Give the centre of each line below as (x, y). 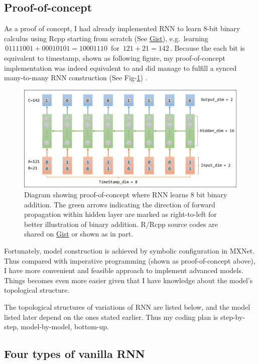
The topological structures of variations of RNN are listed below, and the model (127, 307)
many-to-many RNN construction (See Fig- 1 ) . (76, 78)
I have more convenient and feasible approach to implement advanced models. (124, 270)
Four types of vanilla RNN (75, 354)
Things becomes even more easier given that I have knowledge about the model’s (128, 280)
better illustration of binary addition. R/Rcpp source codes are (121, 224)
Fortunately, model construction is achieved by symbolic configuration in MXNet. (129, 250)
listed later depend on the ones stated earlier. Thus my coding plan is (111, 317)
